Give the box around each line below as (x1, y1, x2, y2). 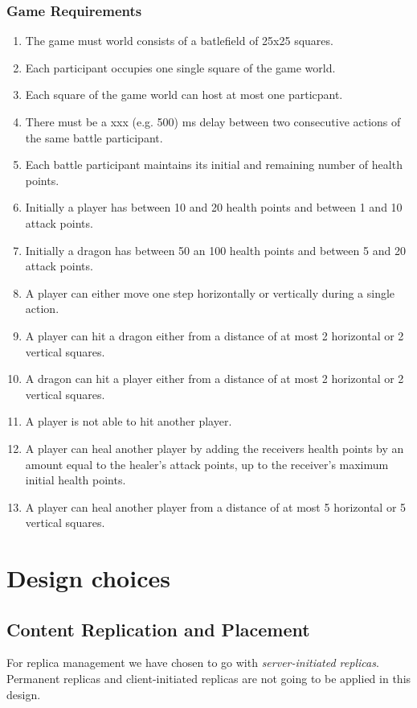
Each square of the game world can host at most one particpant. (25, 86, 343, 103)
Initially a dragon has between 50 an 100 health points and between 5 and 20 (25, 241, 406, 258)
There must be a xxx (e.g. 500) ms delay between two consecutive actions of (25, 113, 401, 130)
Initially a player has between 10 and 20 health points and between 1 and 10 (25, 199, 403, 216)
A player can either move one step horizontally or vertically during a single (25, 284, 395, 301)
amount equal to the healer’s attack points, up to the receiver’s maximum (25, 455, 389, 472)
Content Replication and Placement (6, 616, 310, 641)
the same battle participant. (25, 129, 163, 146)
